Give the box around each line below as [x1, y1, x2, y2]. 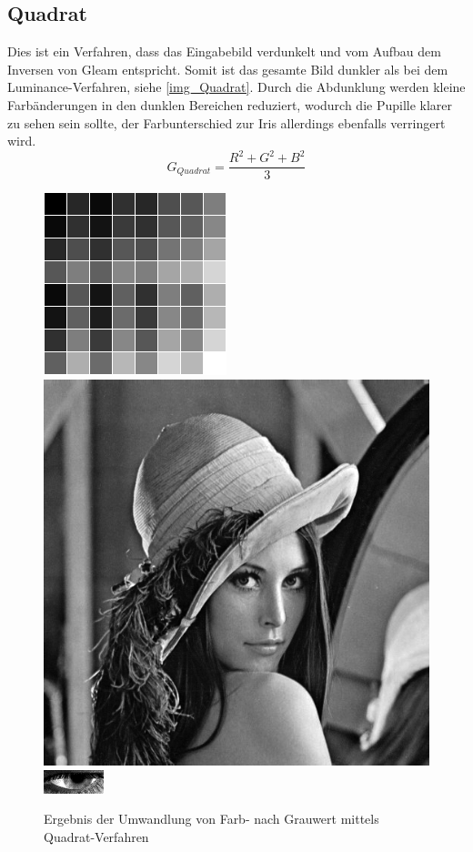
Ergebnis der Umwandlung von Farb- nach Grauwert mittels [44, 809, 379, 828]
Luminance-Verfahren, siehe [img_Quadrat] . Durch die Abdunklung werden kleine [7, 77, 466, 96]
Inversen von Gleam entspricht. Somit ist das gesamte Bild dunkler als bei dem [7, 59, 448, 78]
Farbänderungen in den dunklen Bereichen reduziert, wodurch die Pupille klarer [7, 95, 453, 114]
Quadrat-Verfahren [44, 827, 149, 846]
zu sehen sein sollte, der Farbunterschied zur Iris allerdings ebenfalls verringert [7, 113, 446, 132]
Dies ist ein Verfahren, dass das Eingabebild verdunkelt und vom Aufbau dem [7, 42, 441, 61]
